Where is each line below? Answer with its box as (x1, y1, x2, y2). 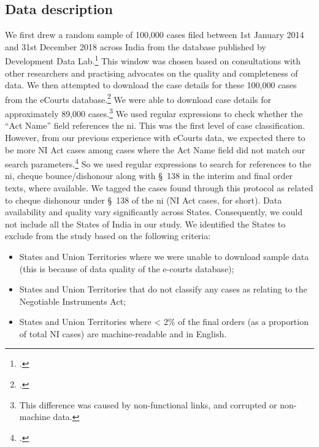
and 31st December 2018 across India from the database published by (5, 40, 266, 53)
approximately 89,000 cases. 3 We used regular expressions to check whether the (5, 105, 303, 120)
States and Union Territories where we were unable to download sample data (19, 250, 309, 262)
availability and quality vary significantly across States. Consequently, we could (5, 205, 303, 218)
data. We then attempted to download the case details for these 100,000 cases (5, 78, 297, 91)
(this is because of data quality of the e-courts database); (19, 262, 234, 275)
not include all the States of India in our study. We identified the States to (5, 217, 286, 230)
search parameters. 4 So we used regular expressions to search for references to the (5, 156, 312, 170)
